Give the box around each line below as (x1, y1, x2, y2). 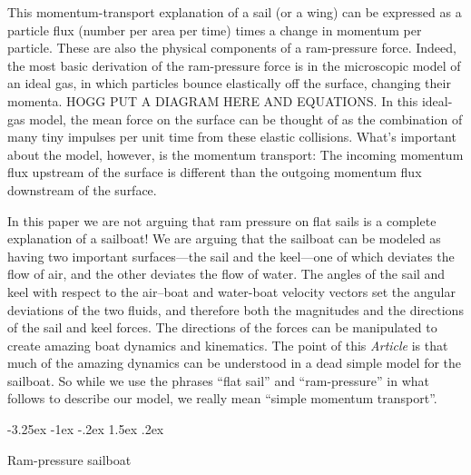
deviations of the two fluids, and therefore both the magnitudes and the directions (7, 300, 464, 319)
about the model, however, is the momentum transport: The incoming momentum (7, 144, 464, 163)
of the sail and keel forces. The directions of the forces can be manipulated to (7, 318, 437, 337)
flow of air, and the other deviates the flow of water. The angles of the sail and (7, 264, 446, 283)
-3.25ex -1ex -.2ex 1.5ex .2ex (7, 420, 164, 439)
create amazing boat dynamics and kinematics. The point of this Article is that (7, 335, 448, 354)
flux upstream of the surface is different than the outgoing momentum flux (7, 163, 422, 182)
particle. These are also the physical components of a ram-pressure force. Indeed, (7, 38, 456, 57)
